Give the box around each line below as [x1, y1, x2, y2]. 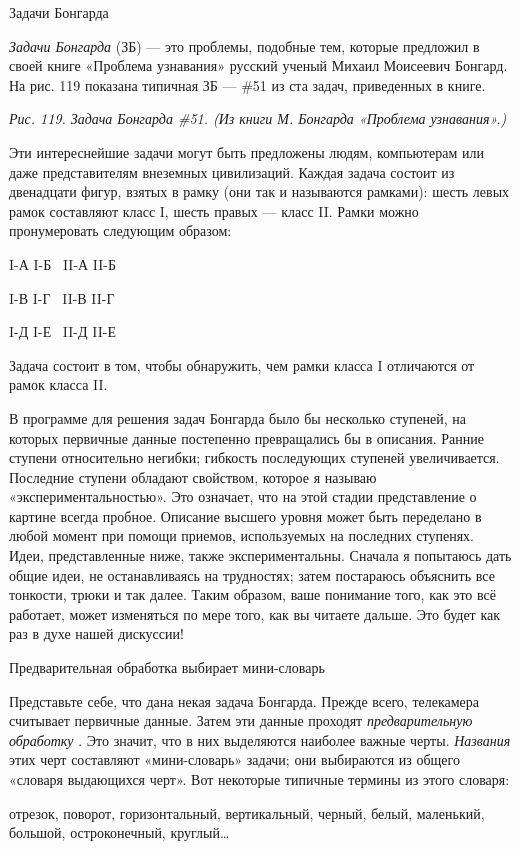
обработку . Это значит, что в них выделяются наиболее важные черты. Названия [9, 729, 511, 750]
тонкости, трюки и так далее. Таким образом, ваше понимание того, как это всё [9, 584, 496, 605]
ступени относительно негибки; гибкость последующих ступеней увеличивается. [9, 447, 500, 468]
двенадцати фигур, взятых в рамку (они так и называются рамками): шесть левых [9, 181, 510, 202]
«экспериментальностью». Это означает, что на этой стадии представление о [9, 486, 477, 507]
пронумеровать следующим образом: [9, 220, 232, 241]
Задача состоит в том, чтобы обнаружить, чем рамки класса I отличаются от [9, 354, 475, 375]
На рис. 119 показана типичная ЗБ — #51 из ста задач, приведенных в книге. [9, 74, 486, 95]
